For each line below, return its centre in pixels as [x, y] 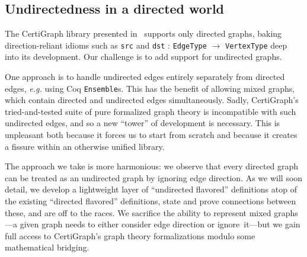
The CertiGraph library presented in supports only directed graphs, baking [143, 33]
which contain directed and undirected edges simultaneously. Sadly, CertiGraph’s [152, 100]
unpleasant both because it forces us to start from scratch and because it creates [151, 135]
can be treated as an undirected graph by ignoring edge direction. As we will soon [154, 177]
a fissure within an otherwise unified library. [85, 146]
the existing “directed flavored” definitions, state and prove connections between [151, 201]
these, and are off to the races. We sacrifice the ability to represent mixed [138, 212]
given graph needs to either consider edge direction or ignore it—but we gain [160, 224]
